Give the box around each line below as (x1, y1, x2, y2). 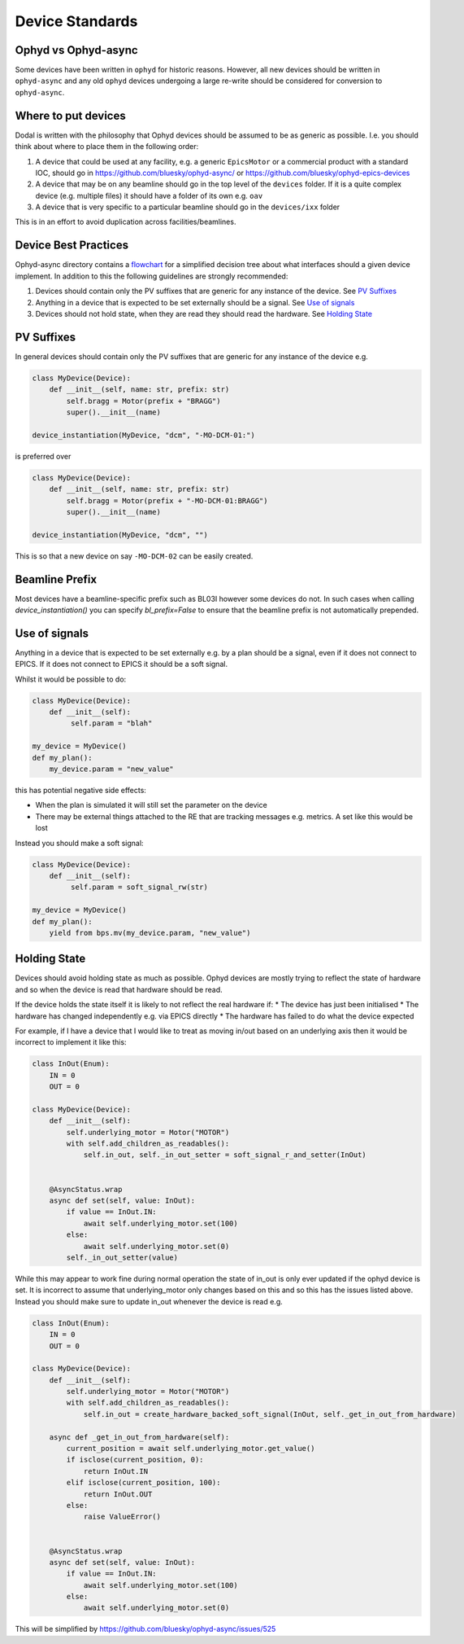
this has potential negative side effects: (15, 786, 146, 795)
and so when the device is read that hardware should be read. (15, 984, 223, 994)
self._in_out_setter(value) (66, 1252, 179, 1262)
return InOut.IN (83, 1466, 149, 1475)
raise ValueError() (83, 1512, 162, 1522)
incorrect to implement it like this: (15, 1037, 127, 1047)
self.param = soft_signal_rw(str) (70, 883, 209, 892)
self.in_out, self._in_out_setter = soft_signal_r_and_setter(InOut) (83, 1151, 367, 1160)
